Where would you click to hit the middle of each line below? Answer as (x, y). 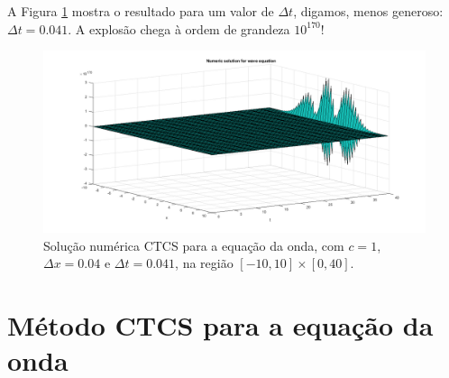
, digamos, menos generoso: (368, 11)
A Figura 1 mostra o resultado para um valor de (141, 11)
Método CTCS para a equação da (220, 325)
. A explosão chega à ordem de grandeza (179, 28)
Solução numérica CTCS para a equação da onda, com (194, 245)
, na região (204, 263)
